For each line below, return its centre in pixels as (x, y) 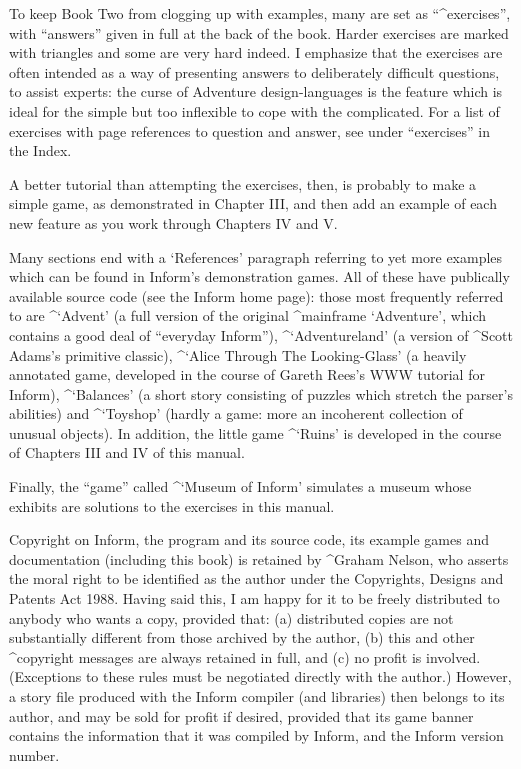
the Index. (40, 150)
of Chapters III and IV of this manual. (127, 452)
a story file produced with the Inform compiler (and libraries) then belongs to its (257, 696)
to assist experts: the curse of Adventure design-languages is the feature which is (256, 91)
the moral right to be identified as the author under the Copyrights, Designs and (256, 578)
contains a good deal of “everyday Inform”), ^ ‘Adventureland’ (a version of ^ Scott (261, 334)
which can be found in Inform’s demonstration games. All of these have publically (259, 276)
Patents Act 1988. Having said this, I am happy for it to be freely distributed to (254, 598)
